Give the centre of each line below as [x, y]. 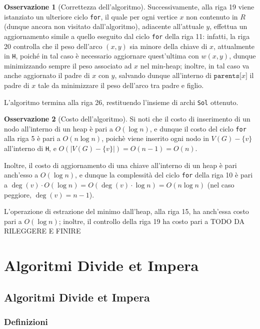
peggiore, [18, 194]
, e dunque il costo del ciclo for [198, 128]
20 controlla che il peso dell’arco [53, 46]
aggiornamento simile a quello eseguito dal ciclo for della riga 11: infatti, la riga [127, 36]
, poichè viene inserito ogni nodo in [155, 138]
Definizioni [26, 321]
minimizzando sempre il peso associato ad [68, 65]
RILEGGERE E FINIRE [42, 231]
